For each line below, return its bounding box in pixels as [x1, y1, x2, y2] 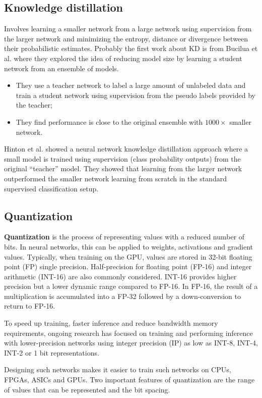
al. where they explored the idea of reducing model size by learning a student [4, 53, 242, 63]
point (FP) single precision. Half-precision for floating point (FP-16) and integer [4, 261, 252, 272]
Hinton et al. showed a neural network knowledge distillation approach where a [4, 143, 248, 154]
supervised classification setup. [4, 183, 99, 193]
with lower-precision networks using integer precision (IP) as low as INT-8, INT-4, [4, 337, 258, 348]
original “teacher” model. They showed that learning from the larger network [4, 163, 242, 174]
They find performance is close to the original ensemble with [16, 116, 203, 127]
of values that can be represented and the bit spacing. [4, 384, 170, 394]
